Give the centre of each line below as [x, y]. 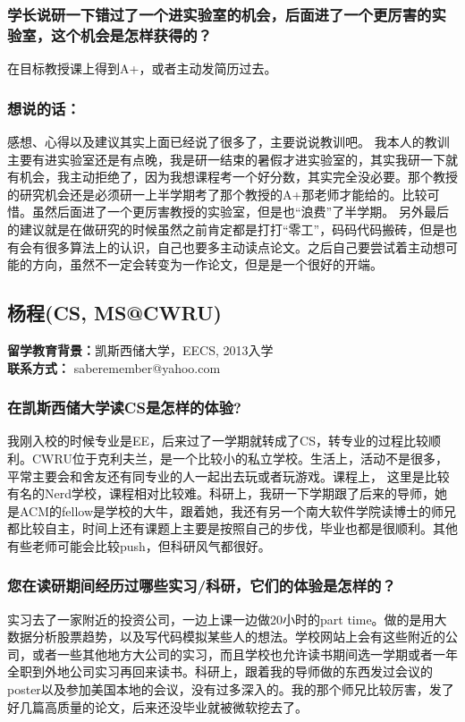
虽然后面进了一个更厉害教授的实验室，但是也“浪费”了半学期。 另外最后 [240, 212]
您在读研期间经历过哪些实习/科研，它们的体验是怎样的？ [202, 586]
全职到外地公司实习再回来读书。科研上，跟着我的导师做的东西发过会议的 [220, 671]
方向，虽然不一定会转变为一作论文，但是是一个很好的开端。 [207, 264]
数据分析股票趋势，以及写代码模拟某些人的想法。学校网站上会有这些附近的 [226, 637]
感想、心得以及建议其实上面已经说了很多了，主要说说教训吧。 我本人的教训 [228, 141]
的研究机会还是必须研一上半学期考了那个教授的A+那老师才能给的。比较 [217, 194]
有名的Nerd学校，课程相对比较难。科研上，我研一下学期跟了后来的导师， [221, 493]
